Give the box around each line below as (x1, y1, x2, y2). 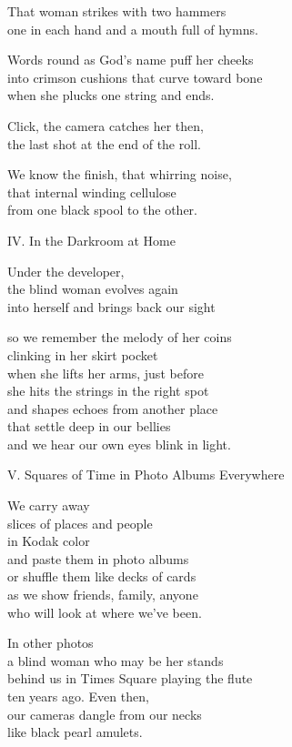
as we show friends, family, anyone (7, 585, 198, 604)
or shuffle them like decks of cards (7, 567, 196, 586)
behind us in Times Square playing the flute (7, 669, 253, 688)
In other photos (7, 633, 94, 652)
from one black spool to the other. (7, 200, 197, 219)
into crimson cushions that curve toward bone (7, 67, 263, 86)
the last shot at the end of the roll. (7, 134, 201, 153)
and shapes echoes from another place (7, 399, 218, 418)
